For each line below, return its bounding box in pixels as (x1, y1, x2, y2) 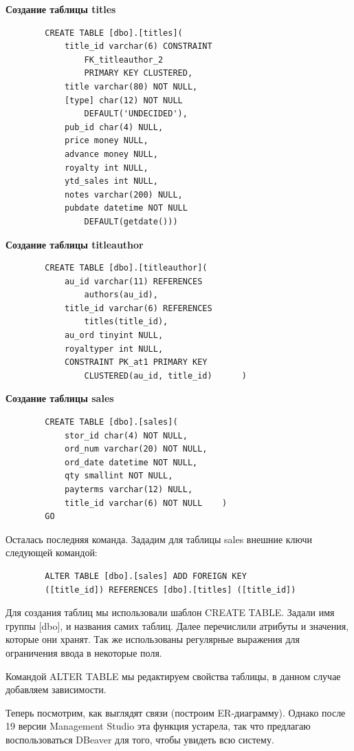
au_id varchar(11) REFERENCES (64, 276, 203, 286)
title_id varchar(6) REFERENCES (64, 303, 212, 313)
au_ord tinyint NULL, (64, 330, 164, 341)
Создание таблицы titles (5, 2, 116, 16)
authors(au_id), (84, 290, 158, 300)
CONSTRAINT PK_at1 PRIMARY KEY (64, 357, 208, 368)
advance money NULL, (64, 149, 158, 159)
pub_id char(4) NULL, (64, 122, 164, 132)
